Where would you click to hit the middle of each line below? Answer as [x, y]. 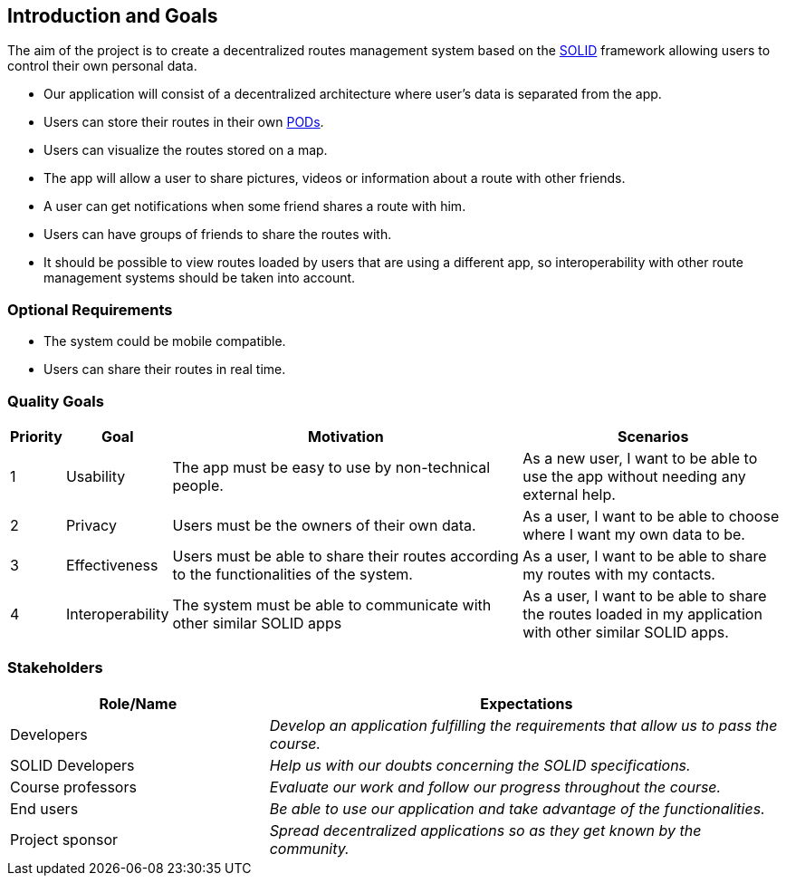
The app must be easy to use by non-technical [331, 467]
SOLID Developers [72, 765]
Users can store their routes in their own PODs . [184, 122]
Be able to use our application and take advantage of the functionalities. [517, 808]
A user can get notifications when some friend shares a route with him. [255, 206]
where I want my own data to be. [634, 534]
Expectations [527, 703]
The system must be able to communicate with [332, 605]
